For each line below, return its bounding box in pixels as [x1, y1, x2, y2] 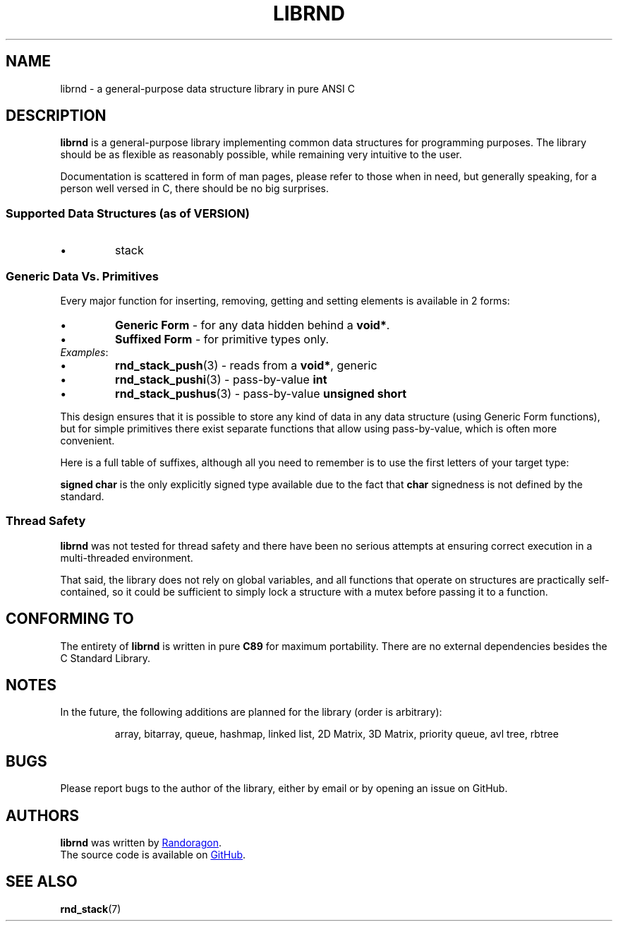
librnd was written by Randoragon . [60, 837, 222, 849]
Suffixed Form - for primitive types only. [115, 331, 329, 346]
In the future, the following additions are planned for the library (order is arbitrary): [60, 706, 442, 719]
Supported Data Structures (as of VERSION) [6, 206, 250, 220]
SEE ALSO [6, 873, 78, 891]
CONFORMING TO [6, 610, 134, 628]
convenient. [60, 434, 115, 447]
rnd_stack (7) [60, 902, 121, 915]
